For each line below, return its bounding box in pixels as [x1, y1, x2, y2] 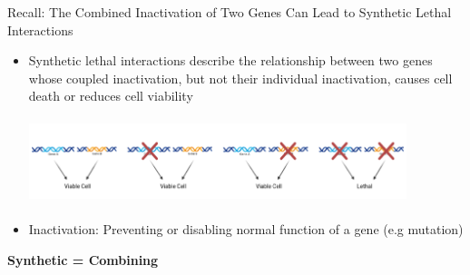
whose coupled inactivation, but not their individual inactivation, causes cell [28, 68, 453, 87]
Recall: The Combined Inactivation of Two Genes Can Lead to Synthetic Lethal [7, 3, 452, 21]
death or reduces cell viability [28, 86, 193, 105]
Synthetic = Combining [7, 250, 159, 269]
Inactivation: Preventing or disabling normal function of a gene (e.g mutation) [28, 220, 464, 239]
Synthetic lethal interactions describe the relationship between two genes [28, 51, 433, 70]
